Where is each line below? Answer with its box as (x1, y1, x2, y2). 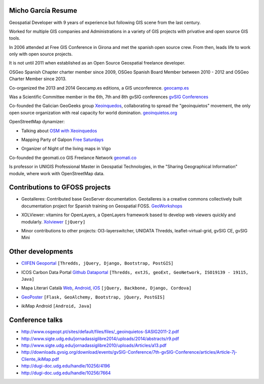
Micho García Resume (9, 6, 78, 15)
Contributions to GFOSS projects (9, 183, 111, 192)
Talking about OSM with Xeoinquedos (21, 128, 97, 134)
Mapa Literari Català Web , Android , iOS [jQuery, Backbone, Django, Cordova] (21, 285, 192, 291)
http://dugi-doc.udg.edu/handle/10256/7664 (21, 370, 111, 376)
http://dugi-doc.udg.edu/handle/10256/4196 (21, 363, 110, 369)
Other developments (9, 248, 73, 256)
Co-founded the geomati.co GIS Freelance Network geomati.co (9, 155, 137, 160)
